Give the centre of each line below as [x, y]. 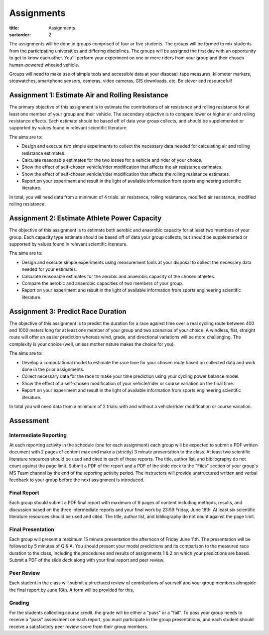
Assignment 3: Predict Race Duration [68, 311]
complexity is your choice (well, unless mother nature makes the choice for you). [92, 344]
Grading [19, 603]
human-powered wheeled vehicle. [44, 65]
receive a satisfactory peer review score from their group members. [79, 627]
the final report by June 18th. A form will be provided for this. [72, 590]
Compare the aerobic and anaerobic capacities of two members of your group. [103, 283]
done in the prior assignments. [53, 369]
